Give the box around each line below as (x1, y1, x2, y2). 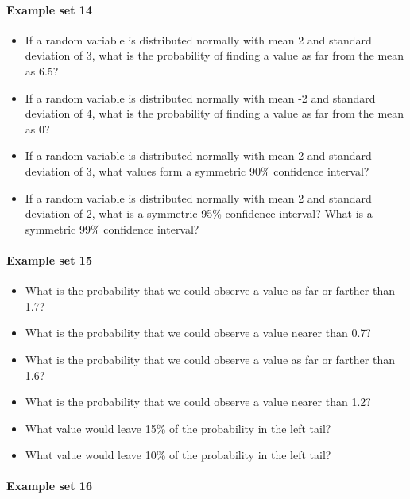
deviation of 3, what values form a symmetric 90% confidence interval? (25, 162, 369, 179)
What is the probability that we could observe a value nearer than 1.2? (25, 393, 371, 410)
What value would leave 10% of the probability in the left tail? (25, 447, 331, 463)
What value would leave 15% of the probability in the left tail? (25, 420, 331, 436)
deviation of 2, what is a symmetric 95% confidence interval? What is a (25, 205, 373, 222)
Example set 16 (6, 478, 92, 494)
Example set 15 (6, 251, 92, 268)
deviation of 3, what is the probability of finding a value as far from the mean (25, 47, 404, 64)
